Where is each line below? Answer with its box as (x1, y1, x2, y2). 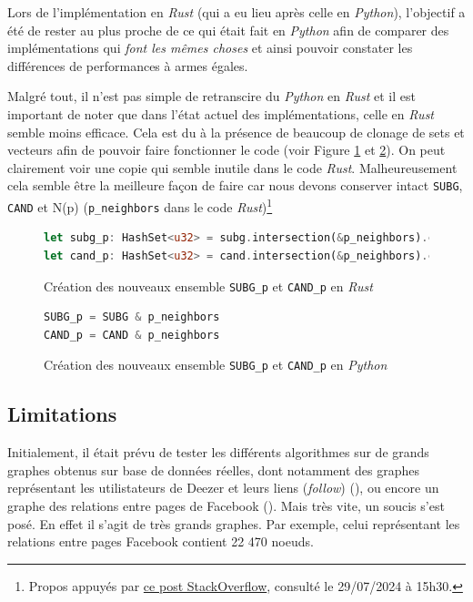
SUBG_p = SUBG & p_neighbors (44, 311, 220, 324)
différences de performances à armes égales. (7, 56, 248, 75)
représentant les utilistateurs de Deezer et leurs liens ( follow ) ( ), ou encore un (7, 478, 439, 497)
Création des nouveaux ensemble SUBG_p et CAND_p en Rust (44, 276, 373, 295)
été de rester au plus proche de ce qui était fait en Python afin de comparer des (7, 20, 449, 39)
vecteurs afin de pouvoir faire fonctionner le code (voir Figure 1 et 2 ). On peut (7, 140, 446, 159)
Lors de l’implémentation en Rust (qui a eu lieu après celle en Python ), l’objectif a (7, 3, 466, 21)
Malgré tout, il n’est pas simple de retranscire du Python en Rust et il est (7, 87, 416, 106)
